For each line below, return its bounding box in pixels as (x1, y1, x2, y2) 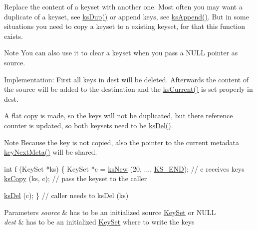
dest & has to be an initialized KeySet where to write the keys (4, 217, 195, 227)
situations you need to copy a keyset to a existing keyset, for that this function (4, 21, 246, 31)
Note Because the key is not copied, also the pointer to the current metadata (4, 137, 240, 147)
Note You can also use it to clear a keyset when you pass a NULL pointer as (4, 47, 238, 58)
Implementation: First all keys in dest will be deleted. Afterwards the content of (4, 74, 249, 84)
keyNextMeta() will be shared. (4, 147, 97, 157)
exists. (4, 30, 23, 41)
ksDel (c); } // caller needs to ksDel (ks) (4, 190, 129, 200)
